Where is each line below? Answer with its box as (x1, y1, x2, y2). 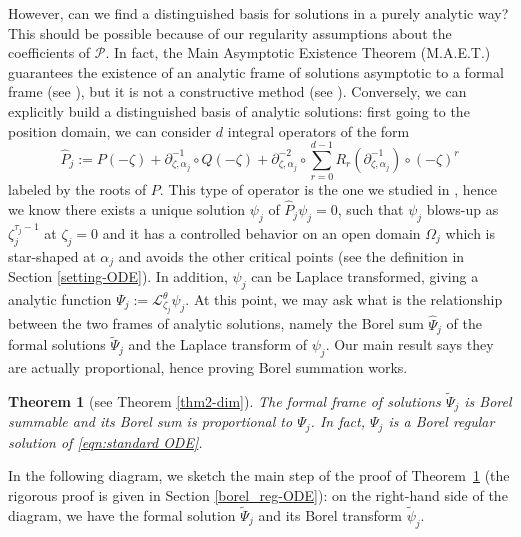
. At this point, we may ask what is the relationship (185, 289, 503, 310)
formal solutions (8, 334, 106, 355)
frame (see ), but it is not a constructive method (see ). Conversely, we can (8, 81, 467, 102)
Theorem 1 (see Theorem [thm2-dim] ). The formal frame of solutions (8, 390, 441, 411)
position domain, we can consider (8, 120, 212, 141)
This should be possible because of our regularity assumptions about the (8, 22, 452, 43)
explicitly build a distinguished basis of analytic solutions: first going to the (8, 100, 470, 121)
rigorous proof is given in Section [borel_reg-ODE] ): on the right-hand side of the (8, 485, 508, 506)
